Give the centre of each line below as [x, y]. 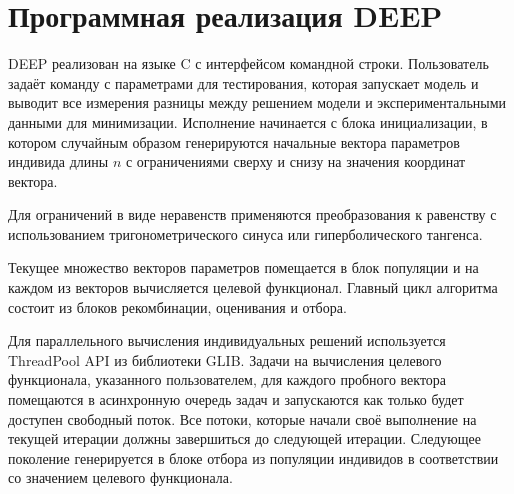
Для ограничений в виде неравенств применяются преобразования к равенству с [252, 214]
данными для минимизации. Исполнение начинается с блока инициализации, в [248, 121]
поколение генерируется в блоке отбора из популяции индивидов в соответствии [253, 457]
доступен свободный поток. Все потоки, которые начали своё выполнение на [242, 418]
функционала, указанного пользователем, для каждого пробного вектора [227, 379]
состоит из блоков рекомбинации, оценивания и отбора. [177, 306]
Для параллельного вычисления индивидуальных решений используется [227, 340]
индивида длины [58, 161]
